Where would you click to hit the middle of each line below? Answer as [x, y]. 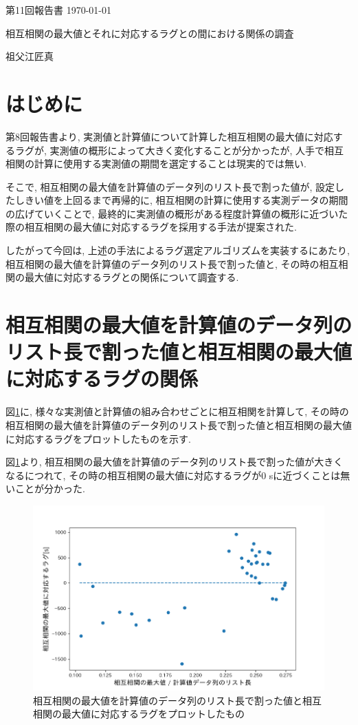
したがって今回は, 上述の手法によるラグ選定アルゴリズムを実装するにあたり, [178, 250]
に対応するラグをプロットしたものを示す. [98, 438]
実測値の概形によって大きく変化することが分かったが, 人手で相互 [197, 150]
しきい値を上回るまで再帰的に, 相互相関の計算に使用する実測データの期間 [181, 200]
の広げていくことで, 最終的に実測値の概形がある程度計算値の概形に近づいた [177, 213]
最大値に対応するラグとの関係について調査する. [132, 277]
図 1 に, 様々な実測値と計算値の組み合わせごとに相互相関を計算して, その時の [177, 411]
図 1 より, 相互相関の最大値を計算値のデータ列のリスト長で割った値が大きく [175, 462]
